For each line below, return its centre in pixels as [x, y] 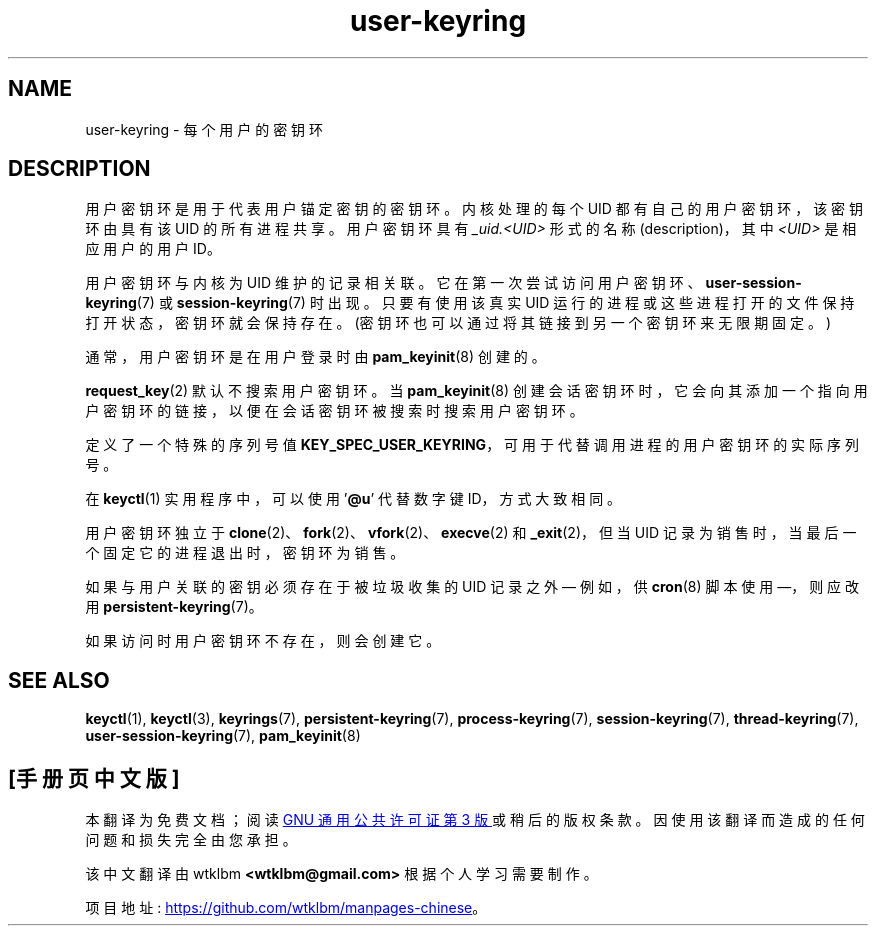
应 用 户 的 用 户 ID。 [153, 249]
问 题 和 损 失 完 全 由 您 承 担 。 [191, 840]
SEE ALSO [59, 680]
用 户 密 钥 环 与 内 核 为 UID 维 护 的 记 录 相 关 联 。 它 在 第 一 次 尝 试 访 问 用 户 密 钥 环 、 [393, 283]
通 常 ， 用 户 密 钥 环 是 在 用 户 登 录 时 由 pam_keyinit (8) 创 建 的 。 [315, 357]
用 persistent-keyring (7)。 [174, 607]
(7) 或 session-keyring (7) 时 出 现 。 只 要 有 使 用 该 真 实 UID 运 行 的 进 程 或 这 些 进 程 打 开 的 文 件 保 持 [495, 303]
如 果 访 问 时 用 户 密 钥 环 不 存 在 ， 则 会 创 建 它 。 [263, 641]
